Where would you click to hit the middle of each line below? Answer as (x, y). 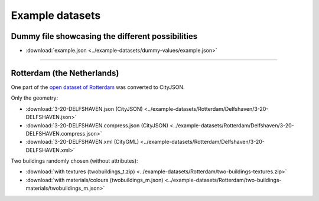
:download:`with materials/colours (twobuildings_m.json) (95, 180)
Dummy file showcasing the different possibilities (104, 36)
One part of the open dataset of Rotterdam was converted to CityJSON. (98, 87)
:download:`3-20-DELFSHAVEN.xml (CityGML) (82, 142)
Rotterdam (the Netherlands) (65, 73)
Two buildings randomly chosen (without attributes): (74, 161)
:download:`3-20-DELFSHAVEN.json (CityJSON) (84, 108)
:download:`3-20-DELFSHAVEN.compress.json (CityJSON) (97, 125)
